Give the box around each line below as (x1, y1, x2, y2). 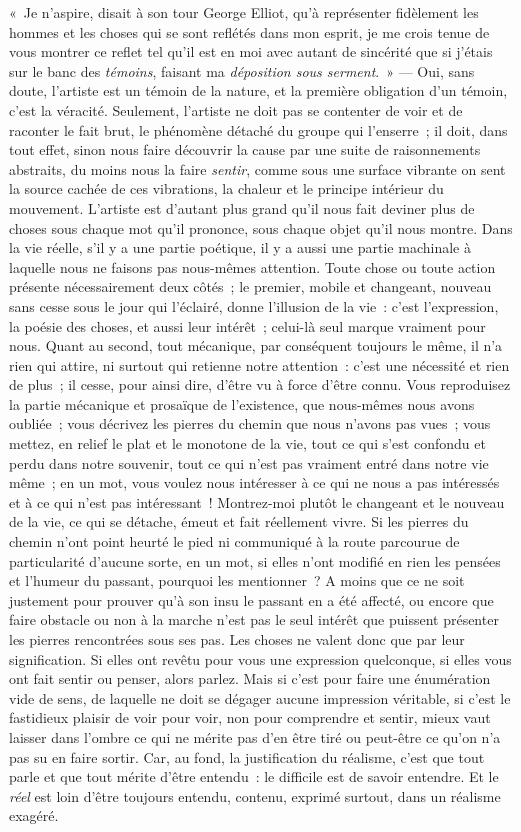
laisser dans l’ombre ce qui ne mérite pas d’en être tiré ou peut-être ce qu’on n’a (9, 726, 501, 747)
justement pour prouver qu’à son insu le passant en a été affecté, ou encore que (9, 589, 494, 610)
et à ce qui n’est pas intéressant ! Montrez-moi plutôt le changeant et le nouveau (9, 491, 505, 512)
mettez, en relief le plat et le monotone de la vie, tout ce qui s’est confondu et (9, 433, 486, 454)
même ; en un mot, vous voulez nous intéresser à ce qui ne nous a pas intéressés (9, 472, 500, 493)
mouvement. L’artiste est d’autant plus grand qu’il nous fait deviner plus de (9, 197, 475, 218)
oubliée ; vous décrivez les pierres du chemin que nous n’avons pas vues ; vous (9, 413, 491, 434)
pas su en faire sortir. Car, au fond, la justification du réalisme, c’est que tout (9, 746, 485, 767)
